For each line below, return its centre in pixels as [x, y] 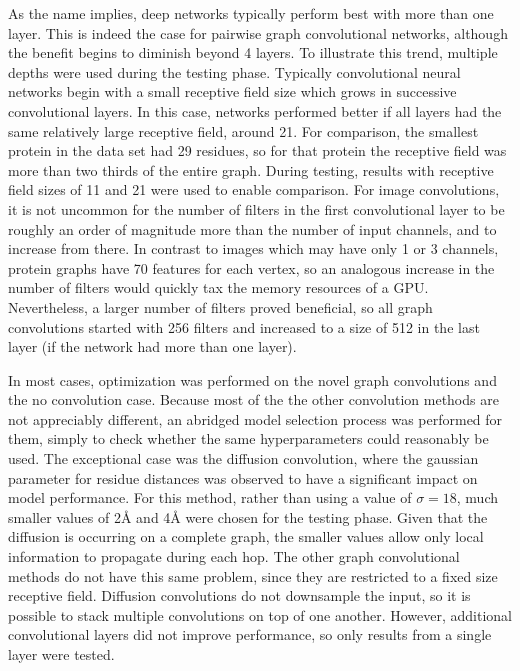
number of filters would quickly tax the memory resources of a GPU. [218, 287]
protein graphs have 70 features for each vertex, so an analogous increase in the [251, 267]
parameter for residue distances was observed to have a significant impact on [243, 477]
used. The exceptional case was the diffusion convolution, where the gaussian [243, 458]
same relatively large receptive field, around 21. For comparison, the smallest [243, 130]
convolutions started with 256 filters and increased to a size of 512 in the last [244, 326]
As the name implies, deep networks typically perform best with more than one [251, 13]
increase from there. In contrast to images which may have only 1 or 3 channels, [253, 248]
